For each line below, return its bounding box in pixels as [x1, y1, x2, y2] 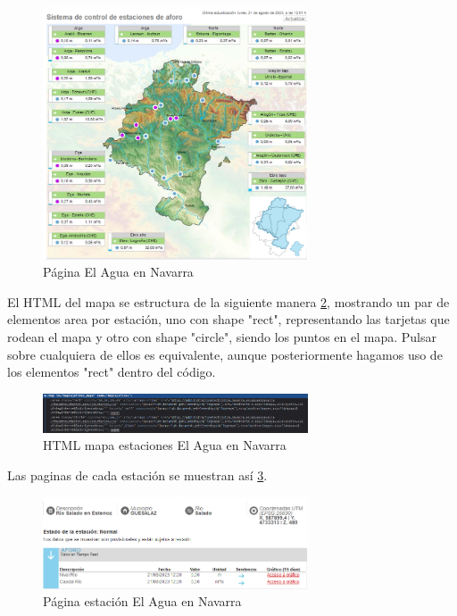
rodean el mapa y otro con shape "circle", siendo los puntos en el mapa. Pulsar [7, 328, 436, 346]
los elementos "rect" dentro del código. [7, 362, 216, 381]
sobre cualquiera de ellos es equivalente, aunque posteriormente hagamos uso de [7, 345, 443, 363]
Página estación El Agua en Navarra [43, 592, 242, 611]
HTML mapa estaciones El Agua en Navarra [43, 436, 287, 454]
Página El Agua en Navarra [43, 262, 194, 281]
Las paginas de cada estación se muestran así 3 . [7, 466, 268, 485]
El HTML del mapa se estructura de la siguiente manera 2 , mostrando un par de [7, 292, 450, 311]
